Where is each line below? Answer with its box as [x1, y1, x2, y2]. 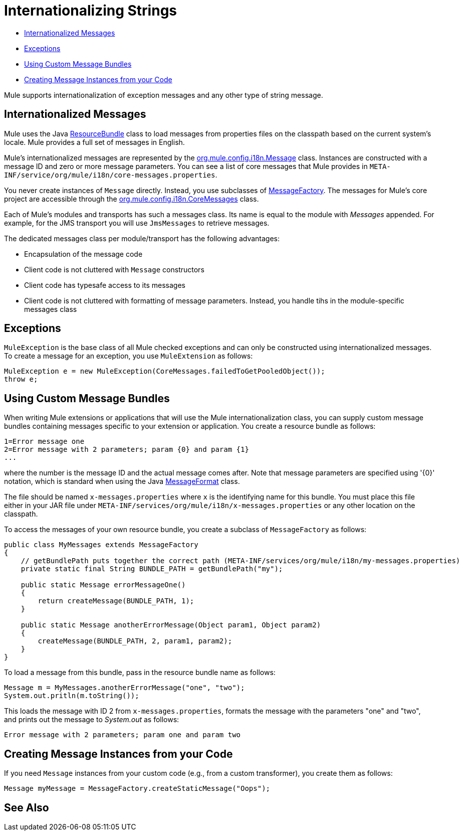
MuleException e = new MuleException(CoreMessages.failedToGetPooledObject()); [4, 367, 325, 376]
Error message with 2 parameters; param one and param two [4, 731, 241, 739]
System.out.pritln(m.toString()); [4, 692, 139, 700]
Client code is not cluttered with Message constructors [24, 265, 204, 274]
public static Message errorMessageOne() [21, 581, 186, 589]
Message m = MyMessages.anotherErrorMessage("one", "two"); [4, 684, 245, 692]
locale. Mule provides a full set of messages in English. [4, 137, 185, 146]
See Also [4, 801, 49, 814]
